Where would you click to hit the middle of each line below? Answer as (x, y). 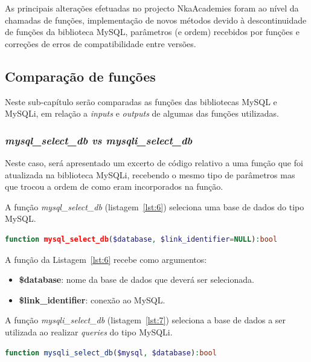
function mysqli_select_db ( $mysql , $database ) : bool (111, 353)
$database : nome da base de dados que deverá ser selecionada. (136, 280)
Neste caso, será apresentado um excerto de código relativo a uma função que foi (154, 162)
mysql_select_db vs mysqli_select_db (99, 140)
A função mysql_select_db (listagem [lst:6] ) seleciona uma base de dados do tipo (155, 206)
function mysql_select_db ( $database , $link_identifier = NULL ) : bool (141, 239)
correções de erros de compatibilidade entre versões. (101, 43)
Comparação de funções (80, 76)
